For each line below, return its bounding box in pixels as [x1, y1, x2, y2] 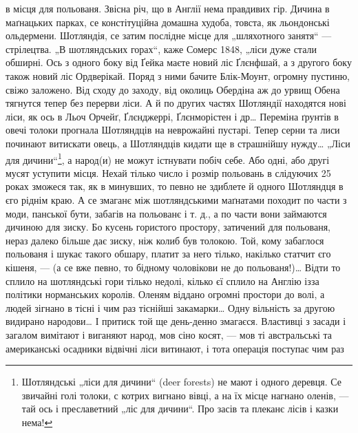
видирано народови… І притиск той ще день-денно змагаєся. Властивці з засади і [6, 314, 346, 328]
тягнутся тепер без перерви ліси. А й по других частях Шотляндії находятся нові [6, 96, 346, 110]
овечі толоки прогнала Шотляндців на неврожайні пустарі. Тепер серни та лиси [6, 123, 340, 137]
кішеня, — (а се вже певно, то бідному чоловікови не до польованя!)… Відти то [6, 260, 341, 274]
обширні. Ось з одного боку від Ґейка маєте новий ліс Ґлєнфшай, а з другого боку [6, 55, 352, 70]
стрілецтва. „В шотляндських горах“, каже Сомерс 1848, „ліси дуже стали [6, 41, 317, 56]
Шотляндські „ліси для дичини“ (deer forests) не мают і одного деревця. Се [21, 374, 341, 389]
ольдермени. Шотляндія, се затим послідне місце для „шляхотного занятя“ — [6, 28, 332, 43]
